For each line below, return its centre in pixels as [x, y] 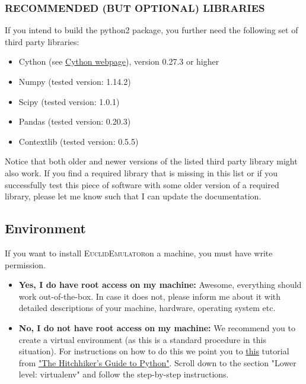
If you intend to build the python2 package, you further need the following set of [152, 30]
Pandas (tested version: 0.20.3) [75, 121]
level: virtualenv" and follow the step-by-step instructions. [124, 374]
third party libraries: [42, 41]
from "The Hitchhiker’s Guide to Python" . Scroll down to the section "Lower [157, 362]
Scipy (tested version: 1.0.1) [69, 101]
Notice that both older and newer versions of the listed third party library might [151, 161]
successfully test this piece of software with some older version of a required [142, 184]
